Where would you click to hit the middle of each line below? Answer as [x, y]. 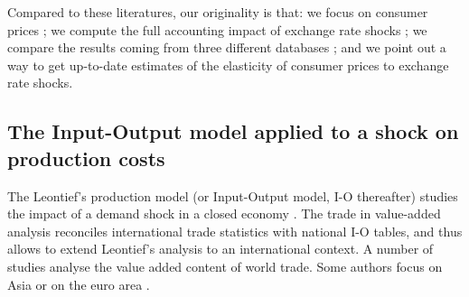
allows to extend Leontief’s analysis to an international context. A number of [220, 249]
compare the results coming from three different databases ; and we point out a [227, 47]
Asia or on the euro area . [79, 284]
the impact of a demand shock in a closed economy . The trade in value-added [224, 213]
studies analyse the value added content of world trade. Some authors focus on [225, 266]
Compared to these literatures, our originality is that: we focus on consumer [218, 12]
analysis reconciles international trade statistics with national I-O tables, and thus [235, 231]
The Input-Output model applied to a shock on [233, 131]
